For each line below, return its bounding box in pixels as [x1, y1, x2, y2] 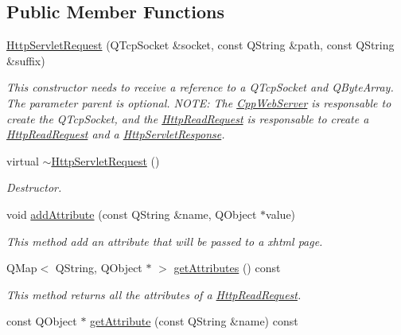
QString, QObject [55, 259, 142, 276]
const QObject [6, 313, 77, 329]
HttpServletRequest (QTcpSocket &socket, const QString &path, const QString [6, 37, 395, 53]
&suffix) [6, 52, 45, 68]
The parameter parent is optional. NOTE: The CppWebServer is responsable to [6, 94, 391, 111]
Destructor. [6, 179, 62, 196]
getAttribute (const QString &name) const [90, 313, 298, 329]
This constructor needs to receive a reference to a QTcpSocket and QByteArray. [6, 79, 394, 95]
